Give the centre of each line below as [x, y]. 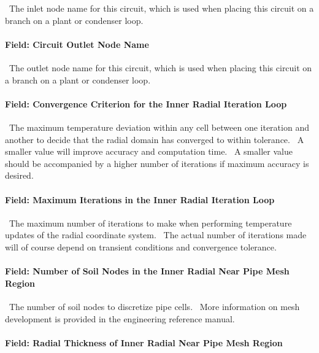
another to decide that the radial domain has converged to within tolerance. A [155, 139]
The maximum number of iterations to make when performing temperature [150, 223]
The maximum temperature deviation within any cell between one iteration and [159, 127]
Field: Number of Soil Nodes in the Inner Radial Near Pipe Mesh [147, 271]
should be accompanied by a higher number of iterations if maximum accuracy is [157, 163]
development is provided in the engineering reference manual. [120, 318]
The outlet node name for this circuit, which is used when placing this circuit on [160, 67]
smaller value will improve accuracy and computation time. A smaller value [149, 151]
